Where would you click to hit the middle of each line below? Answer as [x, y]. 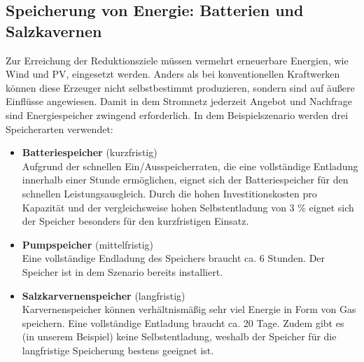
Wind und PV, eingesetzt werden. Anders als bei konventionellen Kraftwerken [173, 74]
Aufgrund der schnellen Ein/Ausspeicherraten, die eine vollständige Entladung [190, 166]
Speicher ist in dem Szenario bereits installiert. [122, 271]
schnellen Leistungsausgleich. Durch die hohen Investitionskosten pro [169, 193]
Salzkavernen [54, 30]
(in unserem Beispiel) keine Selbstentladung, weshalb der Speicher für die [179, 336]
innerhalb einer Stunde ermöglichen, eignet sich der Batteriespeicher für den [185, 180]
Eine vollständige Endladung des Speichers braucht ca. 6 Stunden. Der [174, 258]
